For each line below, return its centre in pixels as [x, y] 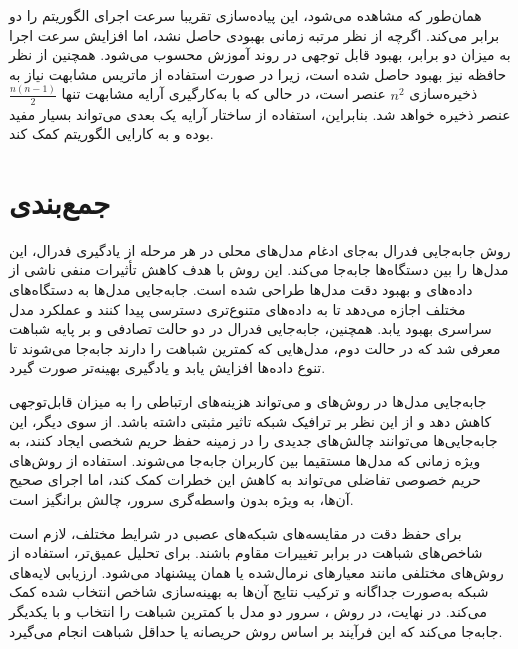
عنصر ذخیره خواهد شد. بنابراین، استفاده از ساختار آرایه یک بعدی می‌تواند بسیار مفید [260, 113]
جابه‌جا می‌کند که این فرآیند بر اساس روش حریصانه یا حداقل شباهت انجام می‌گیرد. [256, 630]
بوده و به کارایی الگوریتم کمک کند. [111, 133]
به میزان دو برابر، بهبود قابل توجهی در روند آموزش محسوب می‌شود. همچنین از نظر [260, 54]
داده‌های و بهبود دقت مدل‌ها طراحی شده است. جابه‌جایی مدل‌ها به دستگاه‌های [241, 289]
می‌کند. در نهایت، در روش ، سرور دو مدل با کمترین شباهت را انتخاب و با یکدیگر [248, 610]
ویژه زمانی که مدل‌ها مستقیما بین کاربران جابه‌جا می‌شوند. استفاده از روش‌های [245, 459]
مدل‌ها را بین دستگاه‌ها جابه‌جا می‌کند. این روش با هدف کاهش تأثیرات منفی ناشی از [259, 269]
